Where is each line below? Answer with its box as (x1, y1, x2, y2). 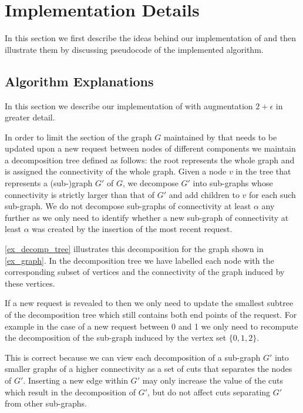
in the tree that (235, 165, 291, 177)
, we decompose (122, 177, 179, 189)
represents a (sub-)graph (5, 177, 93, 189)
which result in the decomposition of (5, 385, 136, 398)
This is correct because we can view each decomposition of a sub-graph (5, 351, 261, 363)
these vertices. (5, 277, 55, 289)
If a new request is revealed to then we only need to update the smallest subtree (5, 297, 294, 309)
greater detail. (5, 111, 55, 123)
